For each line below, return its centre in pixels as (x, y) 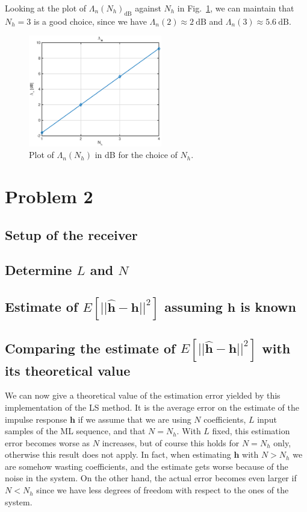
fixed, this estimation (251, 431)
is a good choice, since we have (90, 21)
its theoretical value (68, 370)
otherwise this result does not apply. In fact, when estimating (118, 454)
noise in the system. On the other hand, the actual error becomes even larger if (151, 478)
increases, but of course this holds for (171, 442)
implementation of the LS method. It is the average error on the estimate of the (152, 407)
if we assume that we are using (135, 419)
